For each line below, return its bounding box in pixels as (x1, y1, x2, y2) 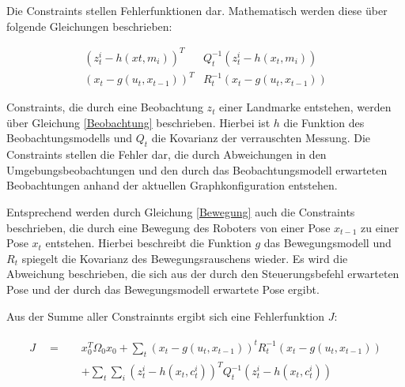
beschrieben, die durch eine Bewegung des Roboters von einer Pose (6, 219, 331, 235)
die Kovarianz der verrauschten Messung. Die (151, 130, 371, 146)
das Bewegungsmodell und (263, 235, 392, 251)
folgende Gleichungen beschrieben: (6, 17, 172, 34)
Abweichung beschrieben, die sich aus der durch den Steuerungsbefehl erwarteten (6, 265, 399, 282)
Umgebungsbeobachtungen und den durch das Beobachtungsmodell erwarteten (6, 161, 388, 178)
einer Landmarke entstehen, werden (219, 99, 392, 115)
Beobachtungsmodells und (6, 130, 133, 146)
